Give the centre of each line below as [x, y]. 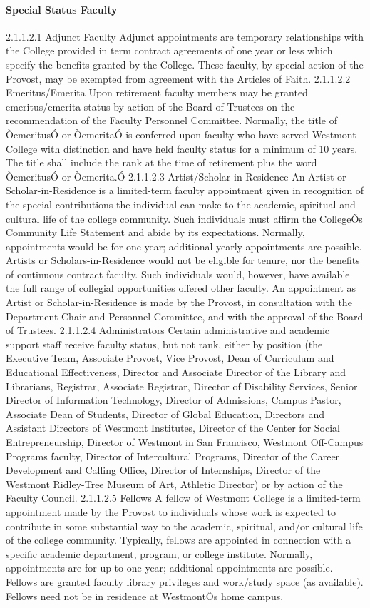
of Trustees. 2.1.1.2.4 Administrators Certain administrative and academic [168, 330]
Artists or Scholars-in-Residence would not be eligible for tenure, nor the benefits [183, 260]
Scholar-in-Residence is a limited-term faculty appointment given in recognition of [185, 190]
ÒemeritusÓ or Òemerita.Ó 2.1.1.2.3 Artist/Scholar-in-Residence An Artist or [176, 176]
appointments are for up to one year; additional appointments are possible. [169, 568]
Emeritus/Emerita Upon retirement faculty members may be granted [157, 92]
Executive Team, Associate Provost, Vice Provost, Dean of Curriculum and [170, 358]
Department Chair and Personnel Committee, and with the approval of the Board [185, 316]
